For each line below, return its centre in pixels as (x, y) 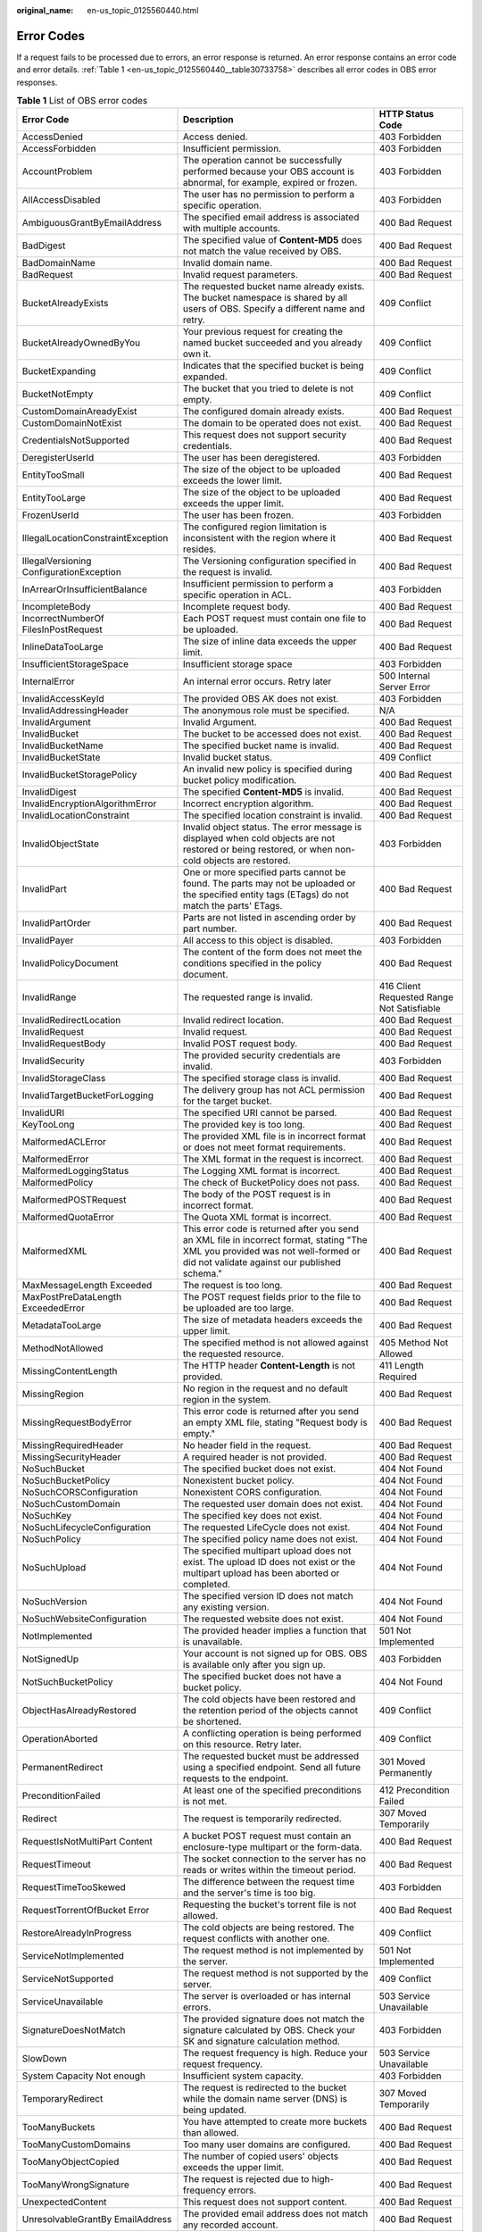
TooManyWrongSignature (75, 2185)
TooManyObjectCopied (71, 2162)
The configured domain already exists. (264, 412)
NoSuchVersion (54, 1602)
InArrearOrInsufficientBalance (84, 589)
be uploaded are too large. (238, 1308)
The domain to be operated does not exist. (272, 423)
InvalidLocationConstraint (75, 815)
